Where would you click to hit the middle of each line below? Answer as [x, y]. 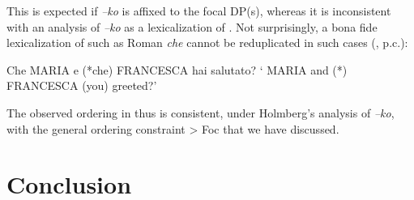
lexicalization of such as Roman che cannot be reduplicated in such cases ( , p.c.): [207, 43]
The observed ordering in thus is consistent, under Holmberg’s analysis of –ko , [201, 112]
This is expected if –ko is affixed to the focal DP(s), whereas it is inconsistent [199, 11]
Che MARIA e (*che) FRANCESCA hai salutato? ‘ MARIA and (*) [177, 69]
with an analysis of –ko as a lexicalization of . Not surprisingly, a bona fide [192, 26]
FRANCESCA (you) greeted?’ [82, 85]
